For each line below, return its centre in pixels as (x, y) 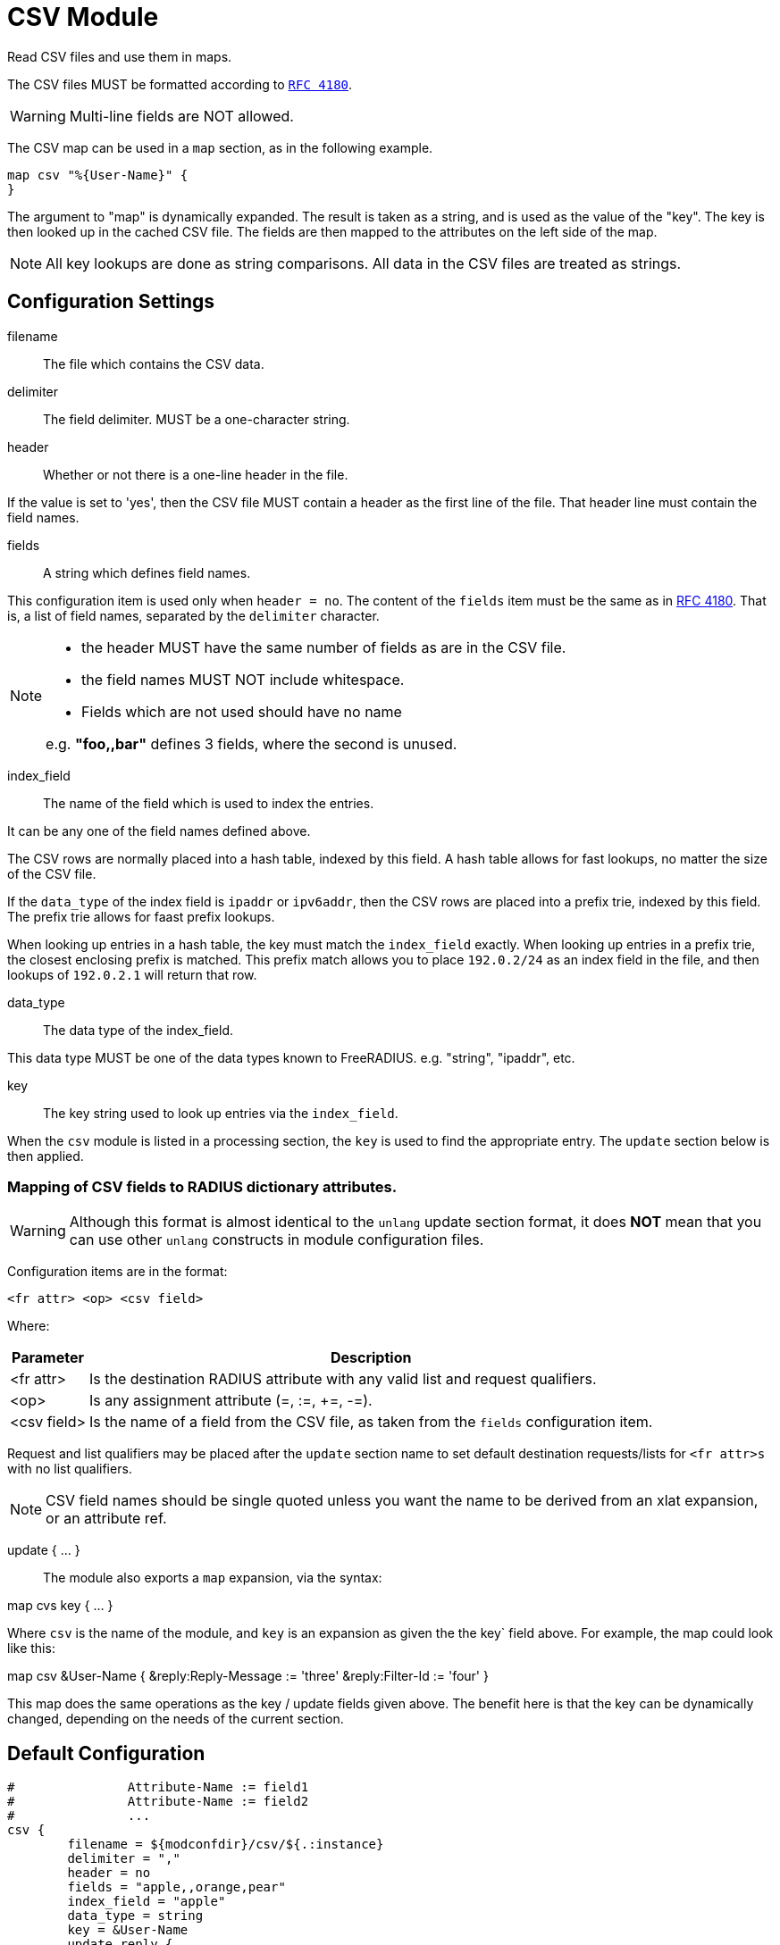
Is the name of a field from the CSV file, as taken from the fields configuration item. (371, 1422)
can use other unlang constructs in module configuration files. (277, 1240)
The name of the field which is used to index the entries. (209, 803)
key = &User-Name (128, 1930)
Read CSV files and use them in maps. (120, 56)
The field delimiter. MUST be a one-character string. (197, 419)
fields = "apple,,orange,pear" (176, 1887)
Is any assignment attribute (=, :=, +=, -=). (231, 1401)
